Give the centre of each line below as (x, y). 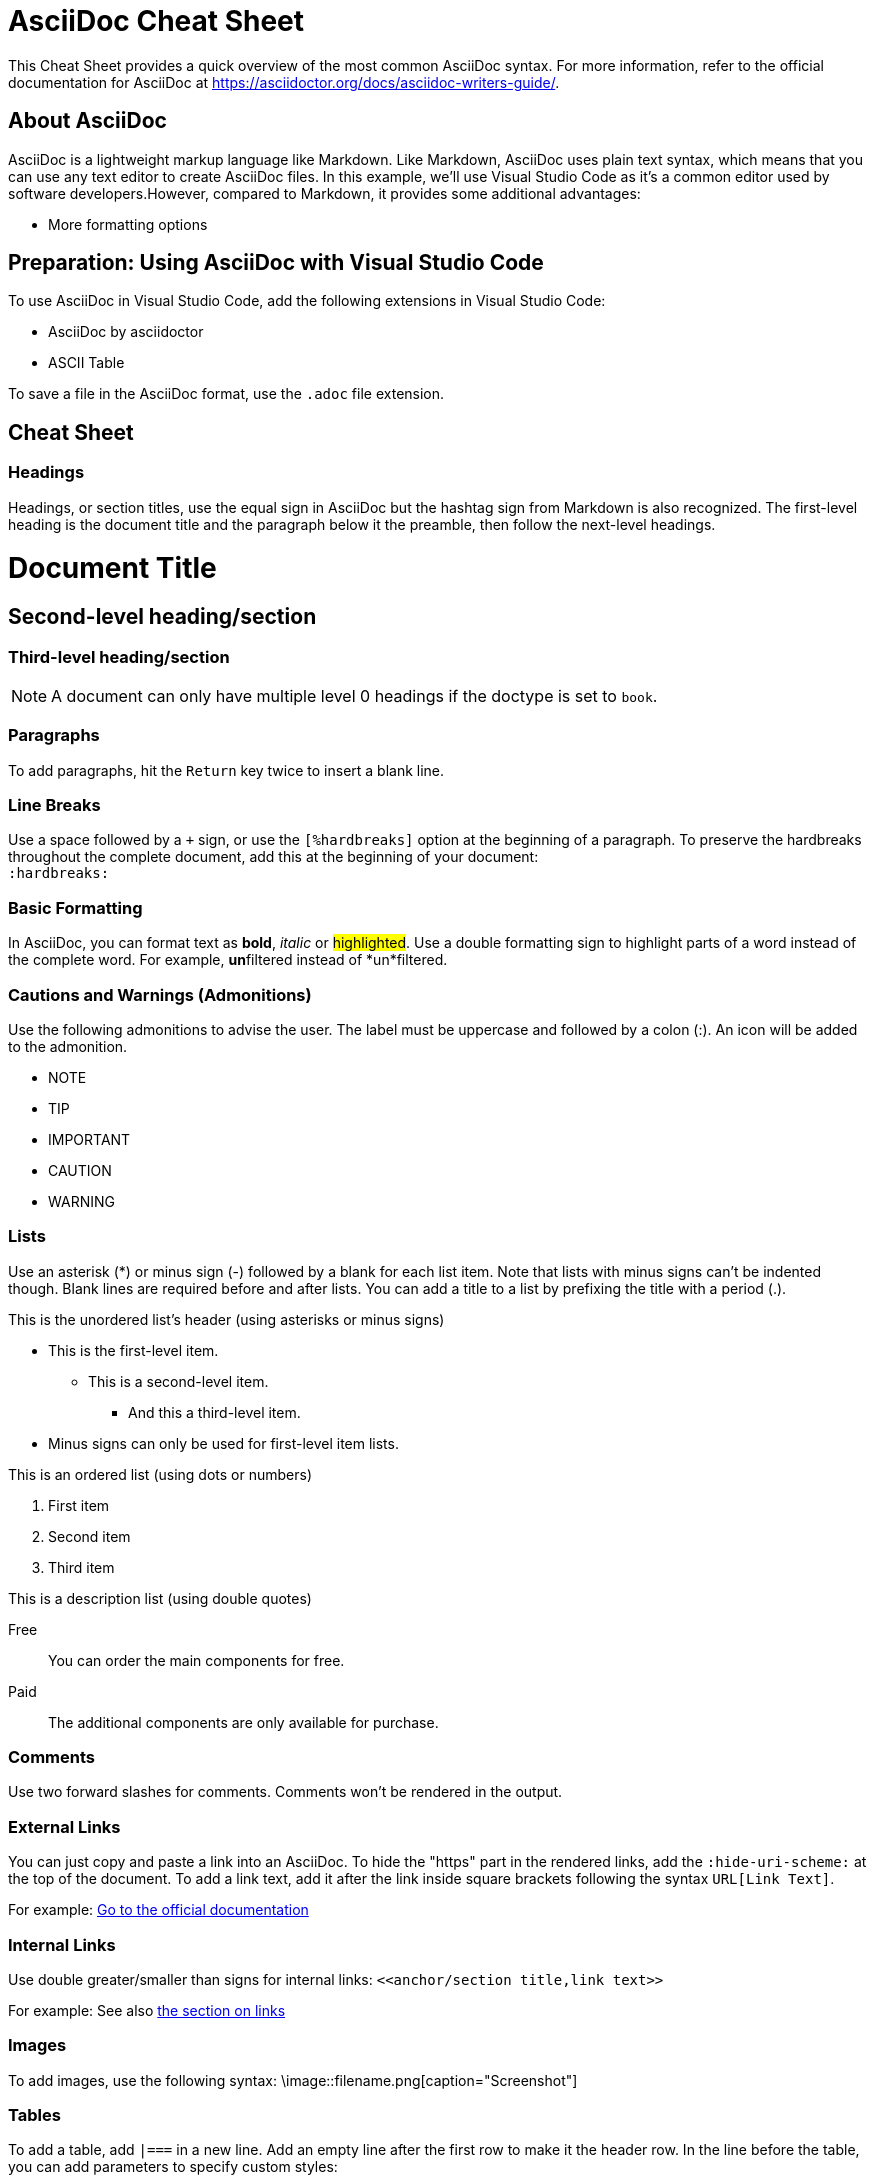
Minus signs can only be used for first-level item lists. (223, 1443)
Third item (81, 1567)
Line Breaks (54, 805)
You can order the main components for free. (196, 1660)
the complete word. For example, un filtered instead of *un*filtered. (228, 960)
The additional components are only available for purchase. (243, 1722)
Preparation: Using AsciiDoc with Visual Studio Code (276, 263)
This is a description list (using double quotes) (160, 1598)
